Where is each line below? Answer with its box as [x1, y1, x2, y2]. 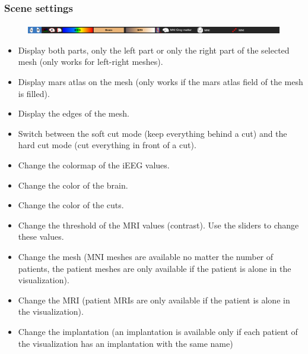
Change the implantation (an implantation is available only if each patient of [18, 325, 298, 337]
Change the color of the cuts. [18, 199, 124, 211]
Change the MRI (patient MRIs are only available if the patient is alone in [18, 293, 290, 306]
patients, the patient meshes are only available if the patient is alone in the [18, 262, 291, 274]
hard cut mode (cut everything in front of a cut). [18, 139, 196, 151]
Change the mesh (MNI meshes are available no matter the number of [18, 250, 274, 262]
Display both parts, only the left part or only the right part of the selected [18, 43, 290, 56]
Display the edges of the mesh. [18, 107, 129, 120]
